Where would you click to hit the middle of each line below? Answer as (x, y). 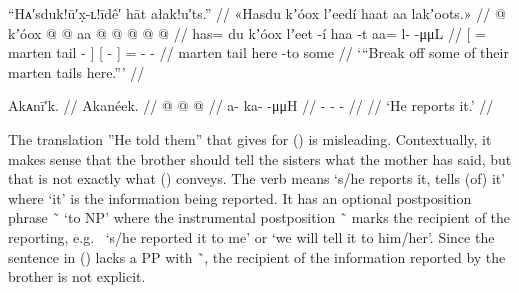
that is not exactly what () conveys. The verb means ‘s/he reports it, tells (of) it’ (257, 178)
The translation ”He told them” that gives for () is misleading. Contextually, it (250, 138)
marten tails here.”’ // (76, 71)
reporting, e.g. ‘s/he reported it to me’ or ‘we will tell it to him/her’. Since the (251, 236)
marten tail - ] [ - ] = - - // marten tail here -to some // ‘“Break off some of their (258, 52)
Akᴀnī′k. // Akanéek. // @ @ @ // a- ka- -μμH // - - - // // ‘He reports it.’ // (251, 105)
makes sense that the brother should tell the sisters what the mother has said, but (260, 158)
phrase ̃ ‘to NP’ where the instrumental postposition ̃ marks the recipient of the (259, 217)
